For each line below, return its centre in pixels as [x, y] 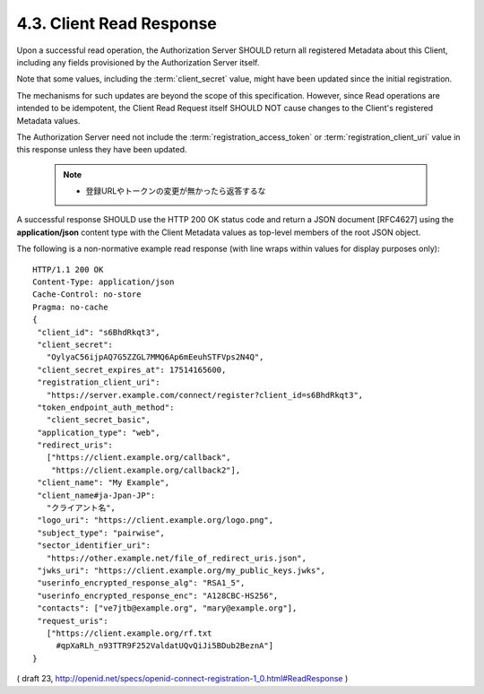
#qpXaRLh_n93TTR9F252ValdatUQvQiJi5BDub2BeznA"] [164, 646]
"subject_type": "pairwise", [101, 533]
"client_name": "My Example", [104, 483]
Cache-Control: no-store [87, 295]
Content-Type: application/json [104, 282]
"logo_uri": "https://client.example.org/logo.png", [155, 520]
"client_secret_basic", [99, 420]
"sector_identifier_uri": [94, 546]
